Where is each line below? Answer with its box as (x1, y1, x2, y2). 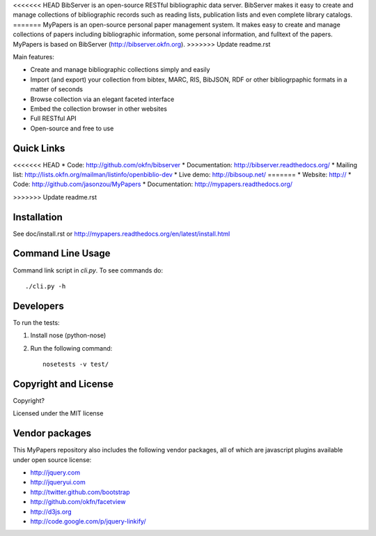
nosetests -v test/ (42, 360, 109, 369)
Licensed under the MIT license (13, 409, 104, 418)
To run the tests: (13, 318, 60, 327)
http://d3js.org (30, 507, 72, 516)
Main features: (13, 52, 55, 61)
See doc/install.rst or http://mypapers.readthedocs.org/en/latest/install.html (13, 229, 230, 238)
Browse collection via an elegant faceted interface (30, 95, 175, 103)
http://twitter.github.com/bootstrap (30, 488, 130, 496)
